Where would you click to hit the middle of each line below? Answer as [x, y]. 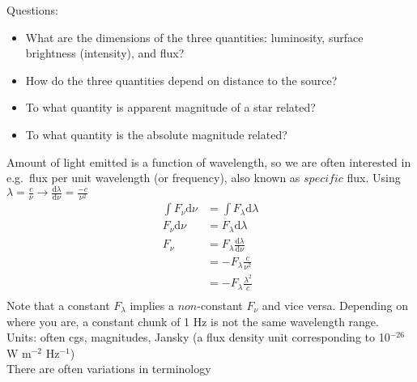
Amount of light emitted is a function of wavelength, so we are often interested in [209, 161]
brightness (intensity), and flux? [105, 53]
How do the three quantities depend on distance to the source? [181, 80]
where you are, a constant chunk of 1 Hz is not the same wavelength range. [193, 321]
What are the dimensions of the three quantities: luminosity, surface [194, 37]
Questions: [32, 10]
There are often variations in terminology [109, 369]
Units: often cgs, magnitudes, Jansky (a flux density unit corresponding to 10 [198, 337]
